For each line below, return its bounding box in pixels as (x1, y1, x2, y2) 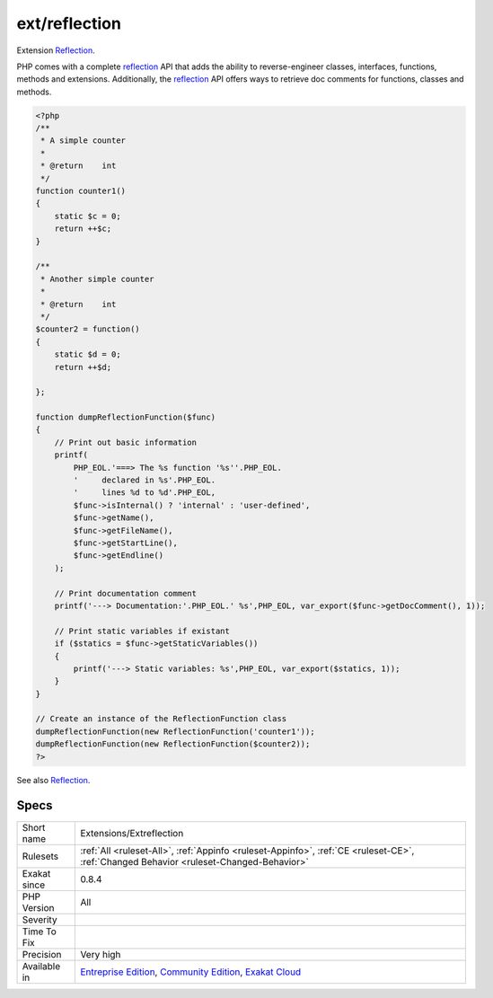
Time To (22, 925, 57, 938)
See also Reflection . (16, 774, 91, 785)
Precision (22, 948, 62, 960)
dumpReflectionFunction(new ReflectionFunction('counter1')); (35, 726, 315, 737)
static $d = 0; (54, 349, 121, 359)
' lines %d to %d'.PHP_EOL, (73, 488, 216, 498)
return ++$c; (54, 224, 112, 234)
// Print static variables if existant (54, 625, 231, 636)
